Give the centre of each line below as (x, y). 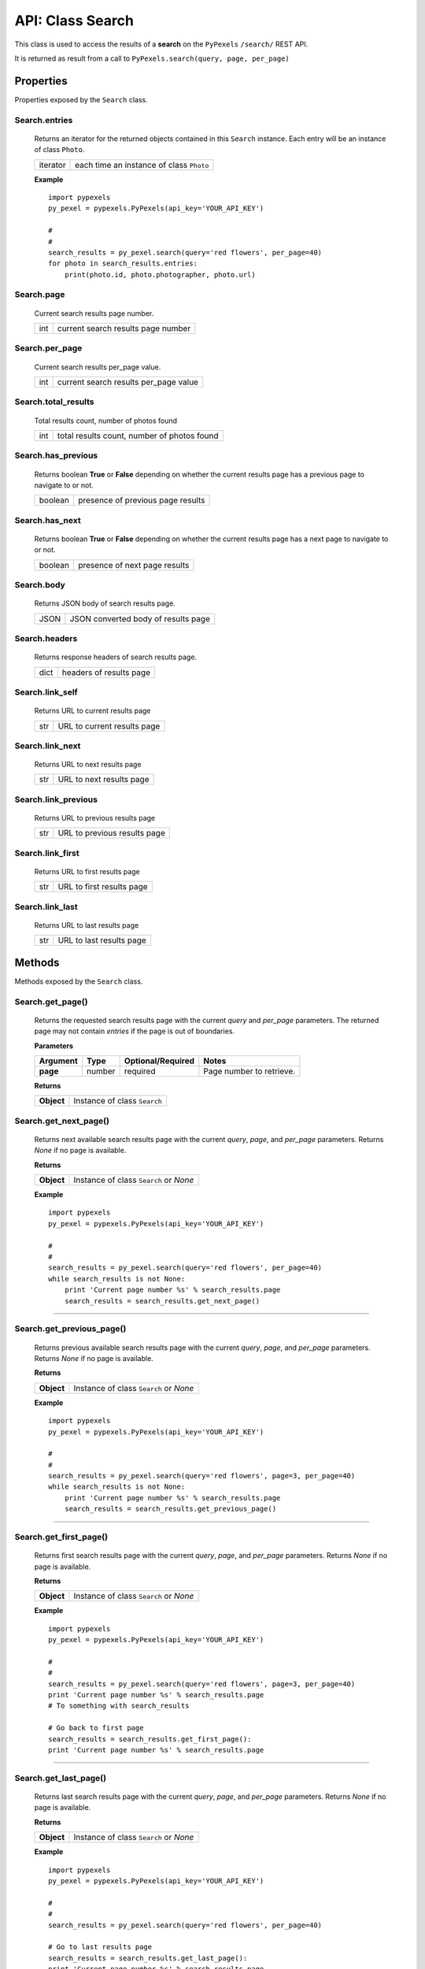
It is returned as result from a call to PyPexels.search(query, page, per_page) (152, 58)
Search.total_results (54, 402)
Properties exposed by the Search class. (81, 99)
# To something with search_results (119, 1706)
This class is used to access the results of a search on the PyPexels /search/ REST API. (161, 44)
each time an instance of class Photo (142, 165)
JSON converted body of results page (140, 618)
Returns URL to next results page (88, 765)
